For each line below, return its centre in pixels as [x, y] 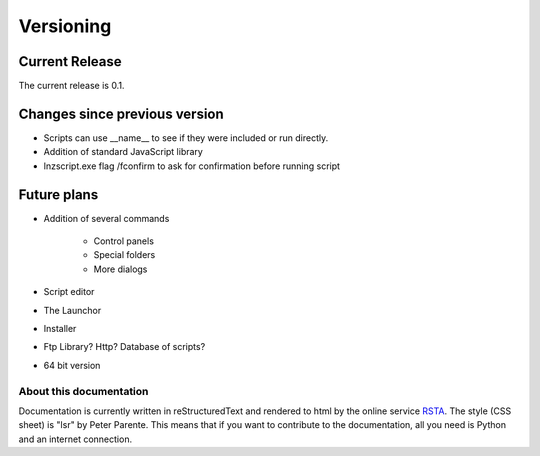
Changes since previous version [121, 113]
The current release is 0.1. [71, 86]
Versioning [65, 26]
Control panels [124, 241]
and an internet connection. [75, 439]
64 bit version [72, 365]
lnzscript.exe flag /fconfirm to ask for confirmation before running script [191, 166]
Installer [60, 328]
